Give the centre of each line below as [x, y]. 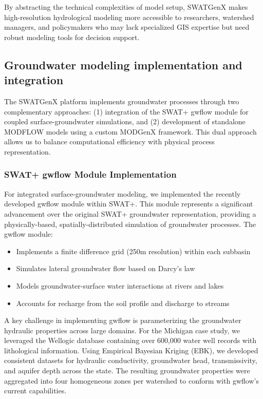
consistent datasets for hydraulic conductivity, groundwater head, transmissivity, [131, 360]
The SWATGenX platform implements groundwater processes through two [122, 101]
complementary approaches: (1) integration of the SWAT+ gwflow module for [126, 111]
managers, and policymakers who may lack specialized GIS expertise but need [127, 27]
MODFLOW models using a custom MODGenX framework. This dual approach [130, 131]
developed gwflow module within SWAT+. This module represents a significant [129, 204]
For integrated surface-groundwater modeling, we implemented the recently [123, 193]
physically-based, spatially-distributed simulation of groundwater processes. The [130, 224]
